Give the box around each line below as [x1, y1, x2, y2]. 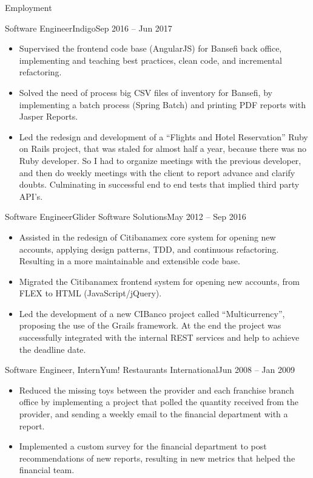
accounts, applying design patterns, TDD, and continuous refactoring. [19, 242, 279, 255]
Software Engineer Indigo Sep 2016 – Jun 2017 [5, 21, 172, 34]
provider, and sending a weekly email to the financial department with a [19, 408, 288, 420]
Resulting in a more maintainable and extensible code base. [19, 254, 240, 267]
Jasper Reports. [19, 110, 78, 123]
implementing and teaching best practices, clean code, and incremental [19, 53, 282, 66]
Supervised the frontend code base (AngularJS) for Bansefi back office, [19, 42, 282, 55]
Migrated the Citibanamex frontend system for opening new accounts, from [19, 275, 300, 287]
